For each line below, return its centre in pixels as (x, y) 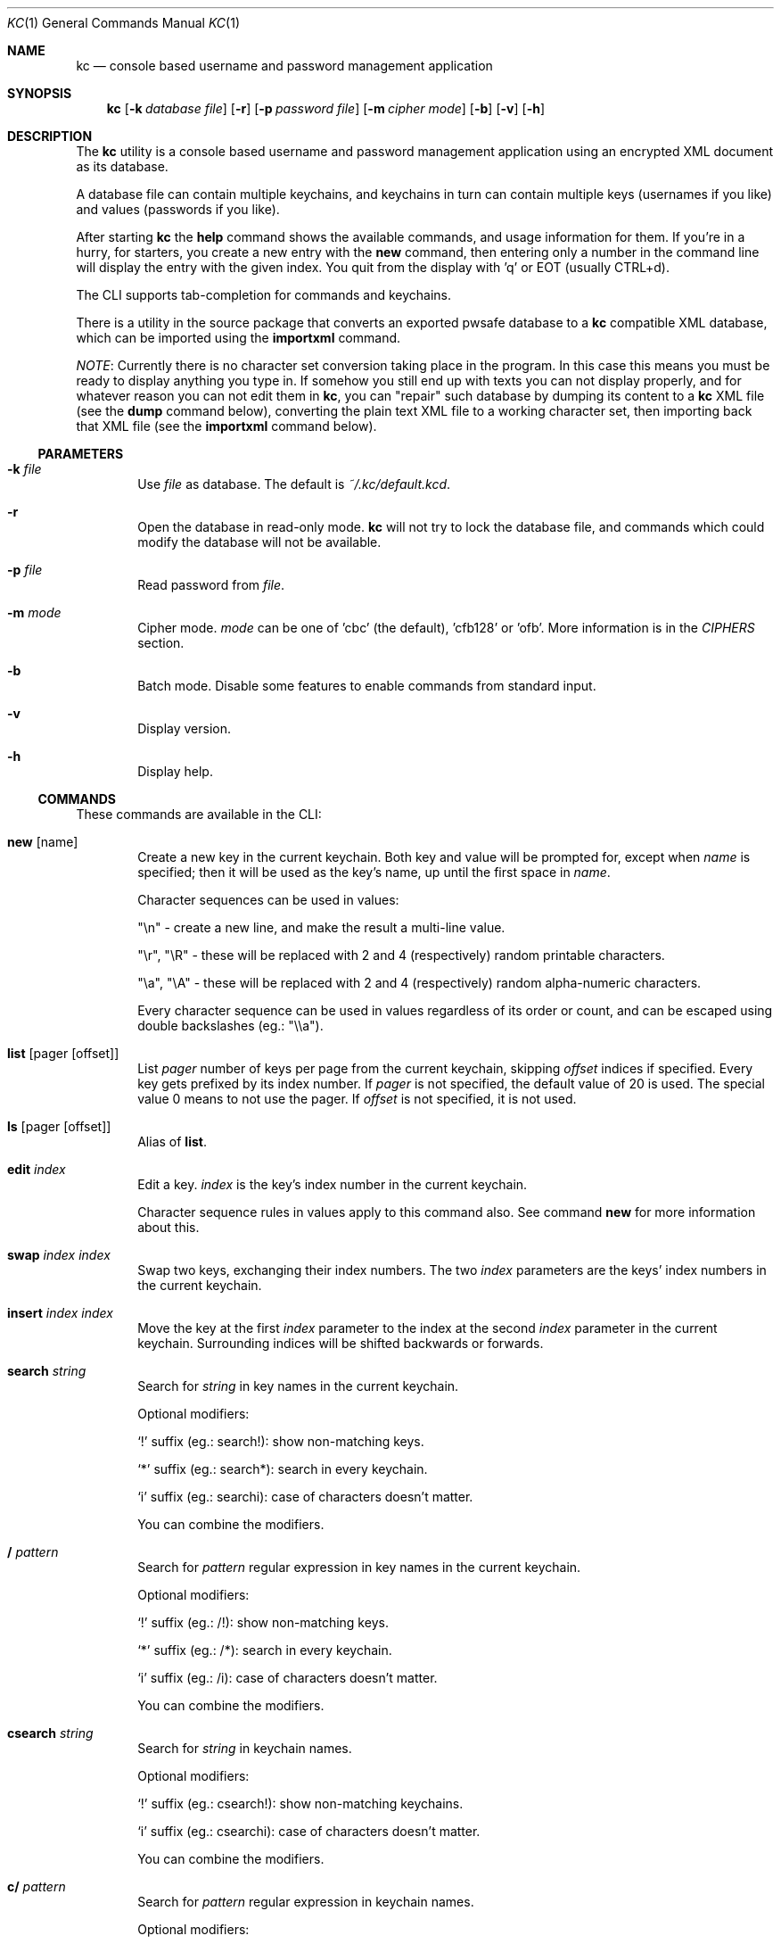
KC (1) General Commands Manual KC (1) (124, 23)
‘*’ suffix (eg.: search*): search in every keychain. (283, 1469)
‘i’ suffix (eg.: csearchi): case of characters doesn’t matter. (309, 1831)
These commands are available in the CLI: (199, 814)
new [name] (43, 842)
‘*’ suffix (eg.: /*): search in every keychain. (265, 1650)
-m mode (34, 612)
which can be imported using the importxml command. (238, 338)
